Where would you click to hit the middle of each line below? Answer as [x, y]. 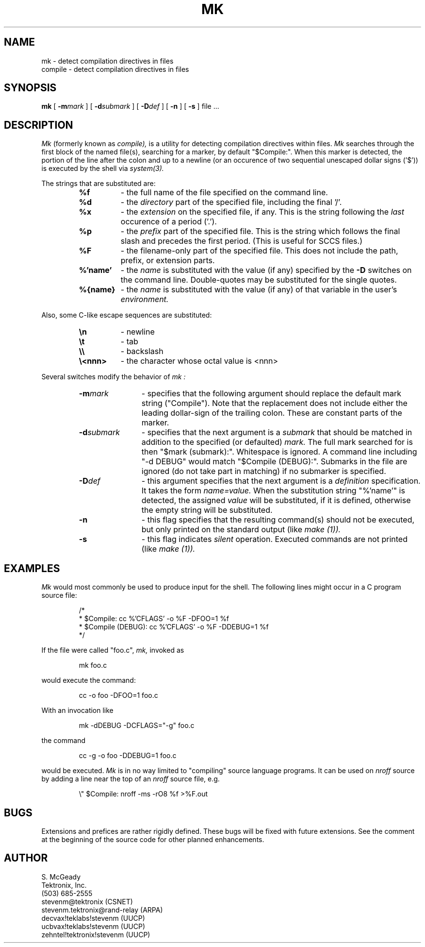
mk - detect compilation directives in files [107, 61]
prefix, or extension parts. [168, 261]
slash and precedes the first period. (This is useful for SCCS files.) [241, 241]
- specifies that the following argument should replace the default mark [271, 394]
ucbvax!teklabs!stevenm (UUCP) [93, 926]
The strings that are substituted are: [98, 184]
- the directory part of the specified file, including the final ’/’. [231, 202]
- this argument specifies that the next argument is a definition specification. [281, 481]
